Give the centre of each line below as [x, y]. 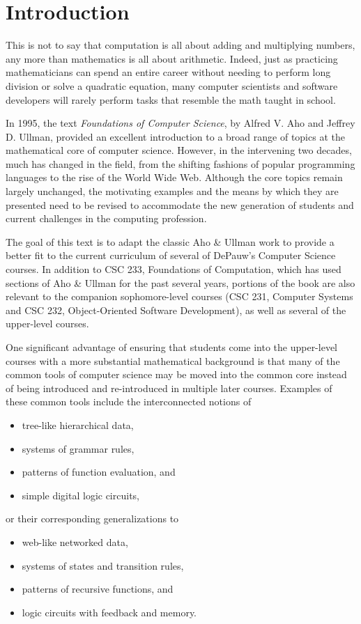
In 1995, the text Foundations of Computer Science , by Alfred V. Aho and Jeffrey [180, 123]
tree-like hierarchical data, [78, 424]
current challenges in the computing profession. [106, 218]
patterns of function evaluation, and [99, 472]
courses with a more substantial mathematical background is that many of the [173, 360]
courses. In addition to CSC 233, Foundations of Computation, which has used [174, 269]
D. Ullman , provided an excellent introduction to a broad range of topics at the [175, 136]
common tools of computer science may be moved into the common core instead [176, 374]
